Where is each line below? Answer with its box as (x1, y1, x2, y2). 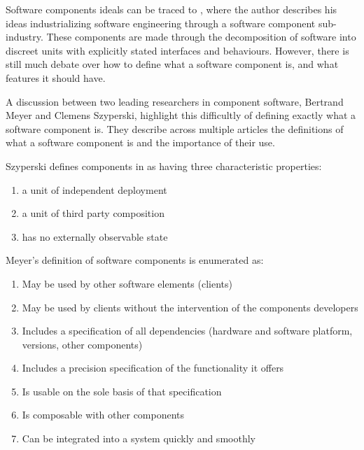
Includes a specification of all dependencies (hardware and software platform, (22, 323, 353, 338)
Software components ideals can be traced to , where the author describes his (6, 2, 337, 16)
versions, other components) (22, 337, 143, 351)
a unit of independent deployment (22, 182, 167, 197)
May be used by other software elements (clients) (22, 276, 232, 290)
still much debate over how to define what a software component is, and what (6, 57, 339, 71)
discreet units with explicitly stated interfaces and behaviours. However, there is (6, 43, 349, 57)
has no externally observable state (22, 229, 168, 244)
